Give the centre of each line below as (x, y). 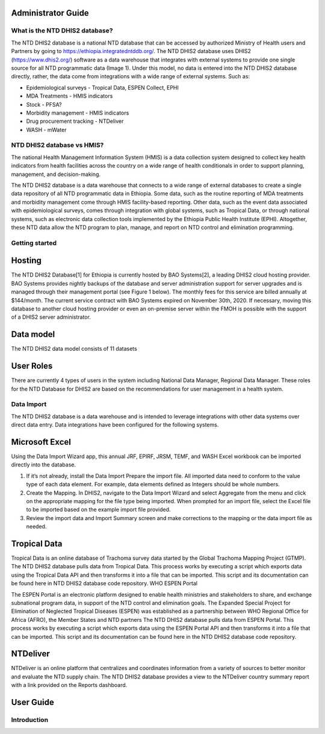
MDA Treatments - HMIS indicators (70, 96)
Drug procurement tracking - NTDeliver (75, 121)
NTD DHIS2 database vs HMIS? (57, 145)
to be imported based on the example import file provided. (98, 510)
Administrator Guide (50, 13)
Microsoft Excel (41, 442)
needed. (36, 527)
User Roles (32, 366)
